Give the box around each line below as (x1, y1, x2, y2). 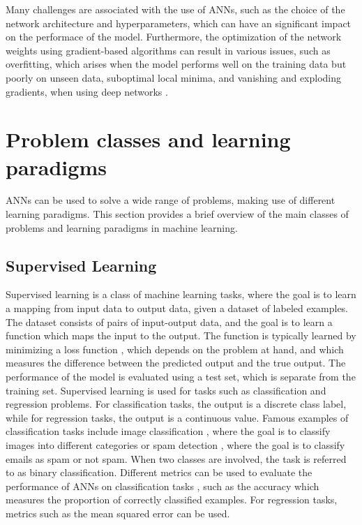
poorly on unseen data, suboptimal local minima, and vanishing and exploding (6, 70, 342, 84)
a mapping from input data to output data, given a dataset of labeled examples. (6, 301, 349, 316)
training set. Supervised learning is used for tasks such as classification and (6, 383, 326, 397)
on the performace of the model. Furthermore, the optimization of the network (6, 29, 342, 44)
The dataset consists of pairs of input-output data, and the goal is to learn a (6, 314, 333, 329)
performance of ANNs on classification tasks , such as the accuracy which (6, 478, 319, 493)
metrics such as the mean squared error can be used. (6, 505, 230, 520)
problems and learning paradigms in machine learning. (6, 220, 238, 235)
